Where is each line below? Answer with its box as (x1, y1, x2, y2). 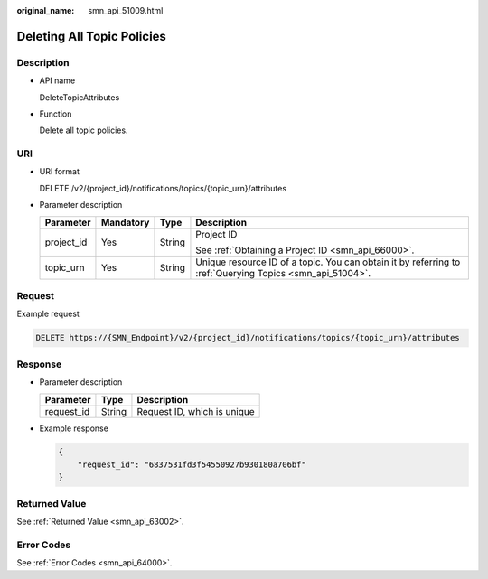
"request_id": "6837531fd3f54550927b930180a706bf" (77, 459, 306, 470)
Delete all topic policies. (39, 125, 128, 135)
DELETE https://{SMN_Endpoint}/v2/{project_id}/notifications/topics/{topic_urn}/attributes (35, 332, 460, 343)
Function (39, 108, 72, 119)
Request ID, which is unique (136, 405, 255, 417)
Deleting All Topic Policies (16, 28, 167, 44)
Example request (16, 308, 80, 320)
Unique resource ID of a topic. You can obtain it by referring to (195, 256, 461, 268)
